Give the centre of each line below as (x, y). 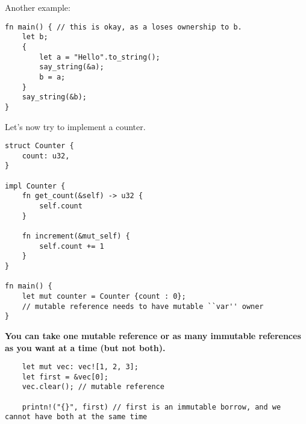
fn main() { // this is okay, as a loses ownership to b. (123, 27)
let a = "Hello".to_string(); (100, 57)
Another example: (38, 7)
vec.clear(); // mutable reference (93, 387)
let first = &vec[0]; (65, 377)
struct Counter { (39, 146)
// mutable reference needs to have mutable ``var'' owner (143, 306)
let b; (35, 37)
